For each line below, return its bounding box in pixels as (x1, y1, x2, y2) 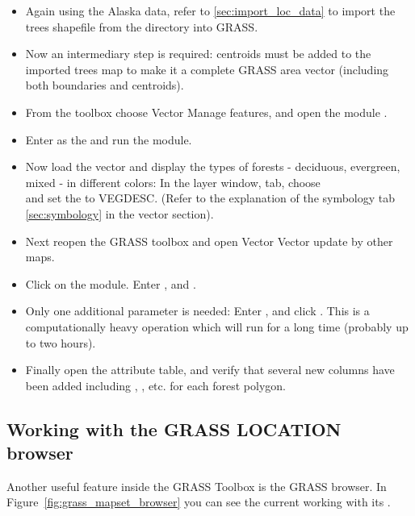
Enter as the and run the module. (25, 131, 192, 148)
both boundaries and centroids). (25, 77, 184, 94)
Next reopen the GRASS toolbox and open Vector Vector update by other (25, 232, 393, 249)
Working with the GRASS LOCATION (6, 416, 342, 441)
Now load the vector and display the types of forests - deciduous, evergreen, (25, 158, 400, 175)
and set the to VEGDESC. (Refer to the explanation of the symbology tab (25, 189, 396, 206)
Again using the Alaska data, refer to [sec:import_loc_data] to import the (25, 2, 396, 19)
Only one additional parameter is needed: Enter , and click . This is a (25, 302, 370, 319)
